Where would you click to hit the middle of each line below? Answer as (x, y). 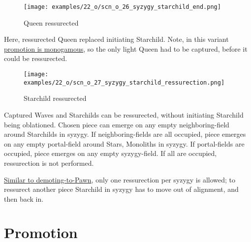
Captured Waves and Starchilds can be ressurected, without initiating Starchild (124, 114)
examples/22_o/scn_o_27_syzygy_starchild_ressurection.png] (124, 82)
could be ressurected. (36, 58)
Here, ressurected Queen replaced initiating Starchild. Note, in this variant (116, 39)
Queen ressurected (51, 22)
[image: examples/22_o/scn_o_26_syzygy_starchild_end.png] (122, 7)
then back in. (24, 198)
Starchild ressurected (55, 98)
